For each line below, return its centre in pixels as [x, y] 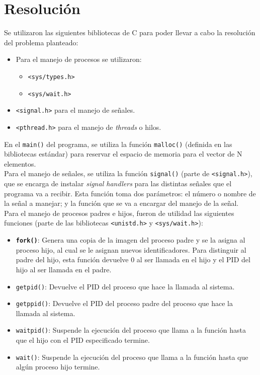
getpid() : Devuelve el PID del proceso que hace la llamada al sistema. [125, 286]
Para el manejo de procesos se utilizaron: [79, 59]
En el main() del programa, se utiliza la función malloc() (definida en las [118, 144]
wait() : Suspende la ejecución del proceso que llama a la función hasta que [132, 357]
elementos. [20, 163]
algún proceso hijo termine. [58, 367]
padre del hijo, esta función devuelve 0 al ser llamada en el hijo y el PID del [133, 259]
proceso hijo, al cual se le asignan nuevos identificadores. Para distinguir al [131, 249]
